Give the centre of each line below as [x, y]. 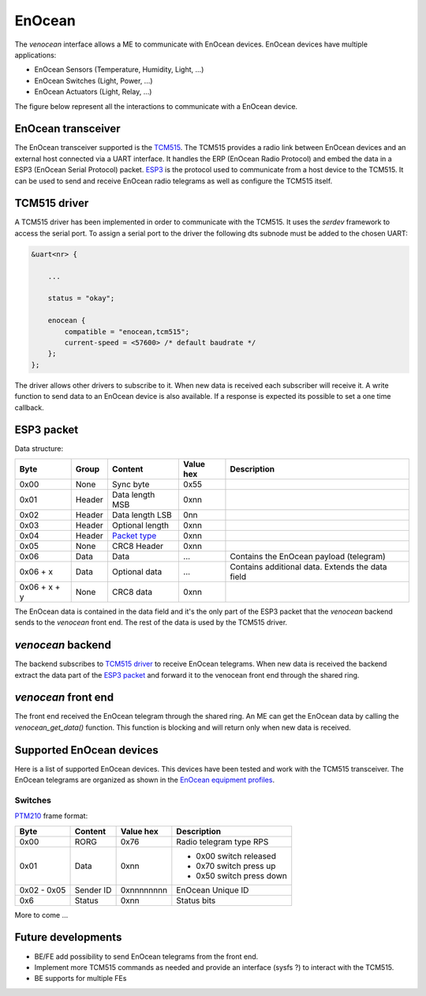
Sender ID [93, 890]
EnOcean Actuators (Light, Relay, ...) [93, 92]
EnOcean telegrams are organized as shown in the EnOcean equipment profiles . [145, 780]
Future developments [68, 937]
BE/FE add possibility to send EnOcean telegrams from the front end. [146, 957]
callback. [30, 408]
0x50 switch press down [242, 875]
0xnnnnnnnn [144, 890]
